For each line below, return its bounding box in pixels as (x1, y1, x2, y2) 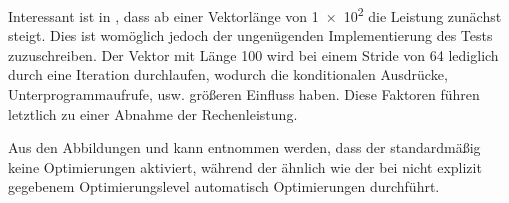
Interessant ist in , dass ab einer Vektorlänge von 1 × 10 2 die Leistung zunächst (8, 3, 502, 26)
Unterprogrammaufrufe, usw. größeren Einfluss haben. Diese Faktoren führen (8, 84, 480, 105)
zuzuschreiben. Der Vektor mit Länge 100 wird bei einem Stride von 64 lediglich (8, 44, 499, 65)
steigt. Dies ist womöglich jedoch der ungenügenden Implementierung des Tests (8, 25, 493, 46)
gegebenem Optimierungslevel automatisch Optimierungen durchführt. (8, 176, 440, 197)
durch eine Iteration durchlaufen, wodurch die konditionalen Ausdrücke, (8, 64, 448, 85)
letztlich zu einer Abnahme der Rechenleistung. (8, 103, 298, 124)
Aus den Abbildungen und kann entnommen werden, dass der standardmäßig (8, 137, 481, 158)
